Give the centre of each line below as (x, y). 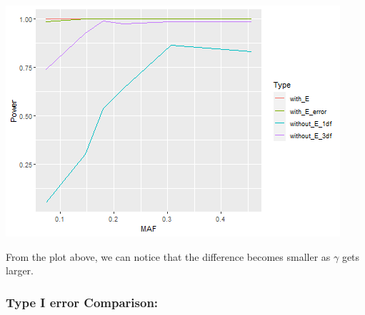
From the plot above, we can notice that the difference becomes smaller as (168, 256)
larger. (20, 270)
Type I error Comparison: (82, 302)
